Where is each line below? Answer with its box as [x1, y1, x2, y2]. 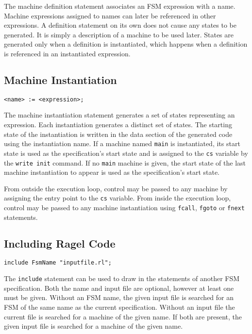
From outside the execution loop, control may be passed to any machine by [4, 183, 228, 193]
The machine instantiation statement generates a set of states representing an [4, 110, 235, 120]
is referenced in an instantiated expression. [4, 48, 131, 58]
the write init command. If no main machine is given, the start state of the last [4, 157, 246, 167]
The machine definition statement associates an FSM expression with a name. [4, 1, 235, 11]
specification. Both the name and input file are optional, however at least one [4, 283, 234, 293]
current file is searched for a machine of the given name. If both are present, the [4, 311, 242, 321]
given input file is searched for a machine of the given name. [4, 321, 183, 331]
